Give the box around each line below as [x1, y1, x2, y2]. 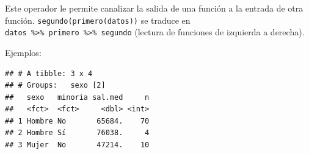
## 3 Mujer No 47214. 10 [5, 141, 150, 150]
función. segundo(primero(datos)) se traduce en [5, 13, 191, 26]
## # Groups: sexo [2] [5, 81, 106, 90]
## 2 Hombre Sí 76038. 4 [5, 128, 150, 138]
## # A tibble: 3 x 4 [5, 69, 93, 78]
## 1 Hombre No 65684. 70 [5, 116, 150, 125]
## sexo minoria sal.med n [5, 93, 150, 102]
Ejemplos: [5, 46, 42, 58]
